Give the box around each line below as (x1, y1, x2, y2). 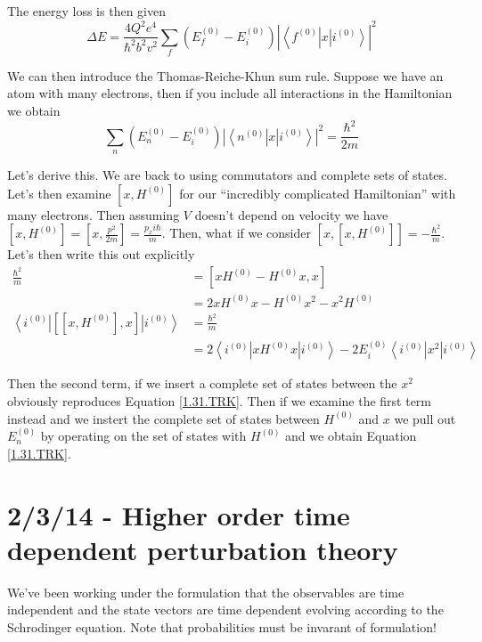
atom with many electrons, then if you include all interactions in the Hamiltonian (7, 84, 453, 102)
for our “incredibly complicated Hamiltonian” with (179, 183, 456, 202)
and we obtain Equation (285, 427, 417, 445)
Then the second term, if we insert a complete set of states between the (7, 374, 397, 393)
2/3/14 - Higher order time (7, 496, 350, 532)
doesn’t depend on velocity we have (194, 205, 388, 223)
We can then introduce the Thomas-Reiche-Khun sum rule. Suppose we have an (7, 66, 444, 85)
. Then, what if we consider (161, 223, 311, 242)
